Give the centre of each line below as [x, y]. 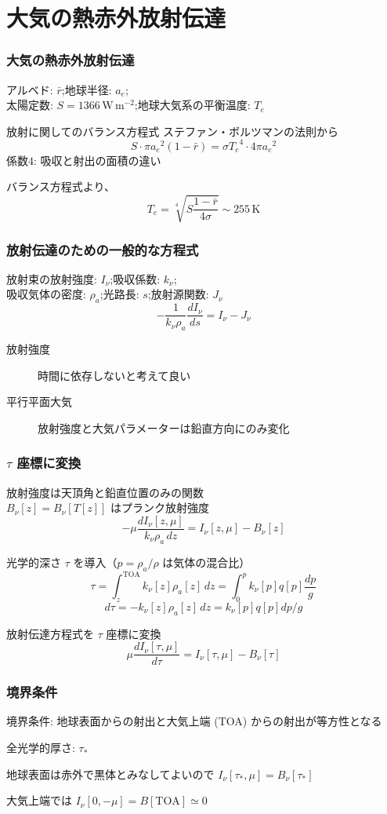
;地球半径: [87, 89]
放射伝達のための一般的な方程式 [103, 249]
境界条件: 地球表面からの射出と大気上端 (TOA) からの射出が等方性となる [194, 721]
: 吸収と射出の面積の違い [98, 160]
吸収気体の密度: [46, 294]
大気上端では [39, 800]
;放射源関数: [178, 294]
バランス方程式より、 [61, 186]
